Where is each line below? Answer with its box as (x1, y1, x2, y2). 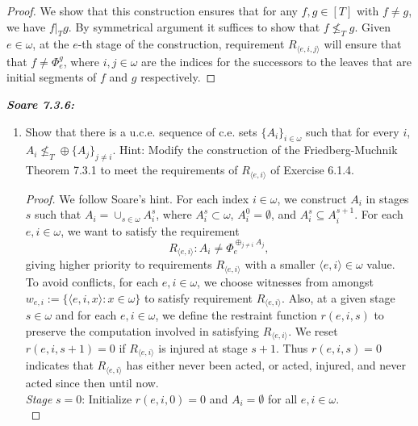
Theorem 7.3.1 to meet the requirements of (25, 161, 238, 178)
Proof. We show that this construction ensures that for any (6, 2, 298, 19)
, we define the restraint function (155, 306, 317, 323)
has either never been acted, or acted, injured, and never (126, 357, 407, 374)
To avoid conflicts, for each (25, 273, 159, 290)
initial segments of (6, 69, 97, 86)
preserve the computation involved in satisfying (25, 322, 260, 339)
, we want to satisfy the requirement (61, 222, 240, 239)
